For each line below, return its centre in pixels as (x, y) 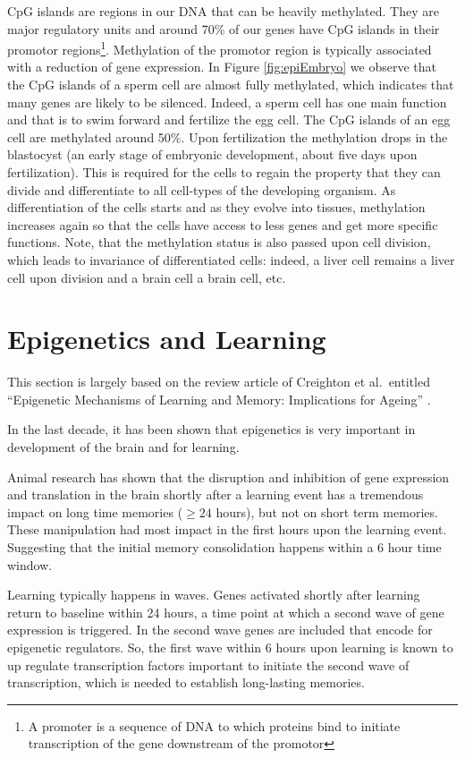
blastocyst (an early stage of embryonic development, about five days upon (212, 154)
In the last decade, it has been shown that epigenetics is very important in (211, 429)
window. (30, 564)
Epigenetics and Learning (167, 339)
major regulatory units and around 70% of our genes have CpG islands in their (224, 28)
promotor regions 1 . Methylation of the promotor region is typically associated (220, 48)
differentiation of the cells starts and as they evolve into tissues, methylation (216, 207)
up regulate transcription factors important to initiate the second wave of (208, 664)
